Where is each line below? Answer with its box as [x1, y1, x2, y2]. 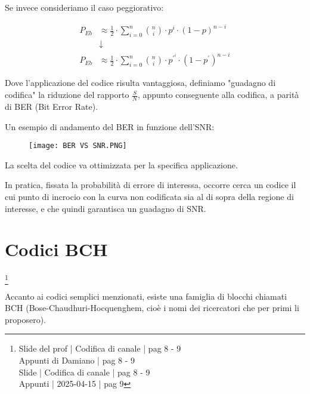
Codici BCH [5, 237, 108, 261]
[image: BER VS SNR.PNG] [29, 141, 127, 150]
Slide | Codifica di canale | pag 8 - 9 [18, 365, 150, 378]
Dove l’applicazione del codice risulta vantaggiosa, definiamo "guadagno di [5, 76, 276, 89]
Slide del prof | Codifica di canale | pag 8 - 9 [18, 342, 181, 355]
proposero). [5, 313, 46, 325]
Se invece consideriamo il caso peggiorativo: [5, 1, 164, 13]
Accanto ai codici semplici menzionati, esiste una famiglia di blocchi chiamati [5, 290, 287, 302]
